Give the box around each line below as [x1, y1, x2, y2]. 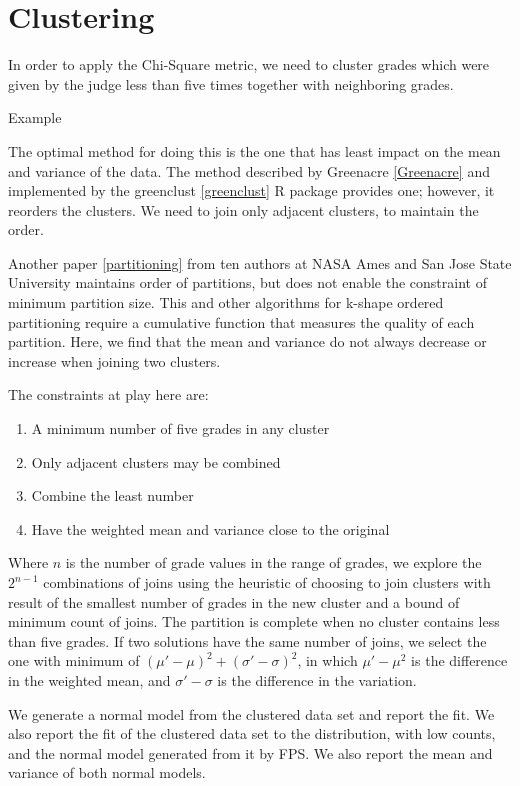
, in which [297, 650, 358, 671]
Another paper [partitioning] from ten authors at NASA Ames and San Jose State [8, 252, 512, 273]
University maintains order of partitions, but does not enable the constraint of [8, 272, 487, 293]
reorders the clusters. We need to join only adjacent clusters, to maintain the [8, 199, 479, 220]
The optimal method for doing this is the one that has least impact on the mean [8, 140, 501, 161]
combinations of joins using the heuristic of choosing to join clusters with [43, 572, 491, 592]
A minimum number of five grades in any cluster [31, 418, 330, 439]
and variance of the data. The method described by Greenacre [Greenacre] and [8, 160, 490, 181]
